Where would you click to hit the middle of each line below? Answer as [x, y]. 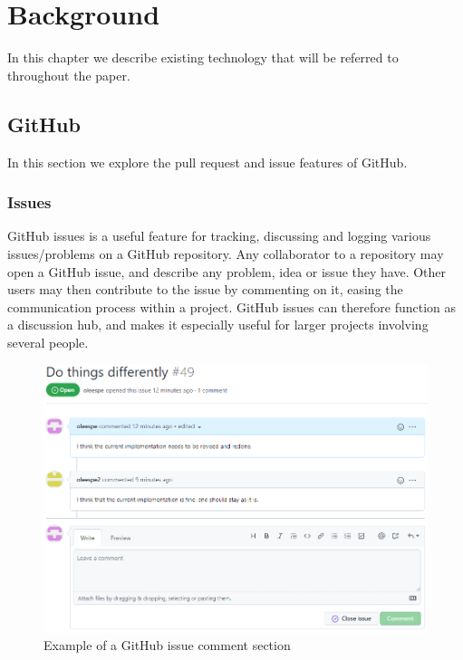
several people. [48, 342]
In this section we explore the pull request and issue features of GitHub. [207, 162]
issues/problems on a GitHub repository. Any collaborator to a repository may [226, 253]
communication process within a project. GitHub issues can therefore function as [231, 306]
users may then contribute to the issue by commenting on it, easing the [205, 289]
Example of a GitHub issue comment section [167, 645]
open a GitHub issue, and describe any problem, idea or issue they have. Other [227, 271]
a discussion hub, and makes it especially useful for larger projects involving [218, 325]
